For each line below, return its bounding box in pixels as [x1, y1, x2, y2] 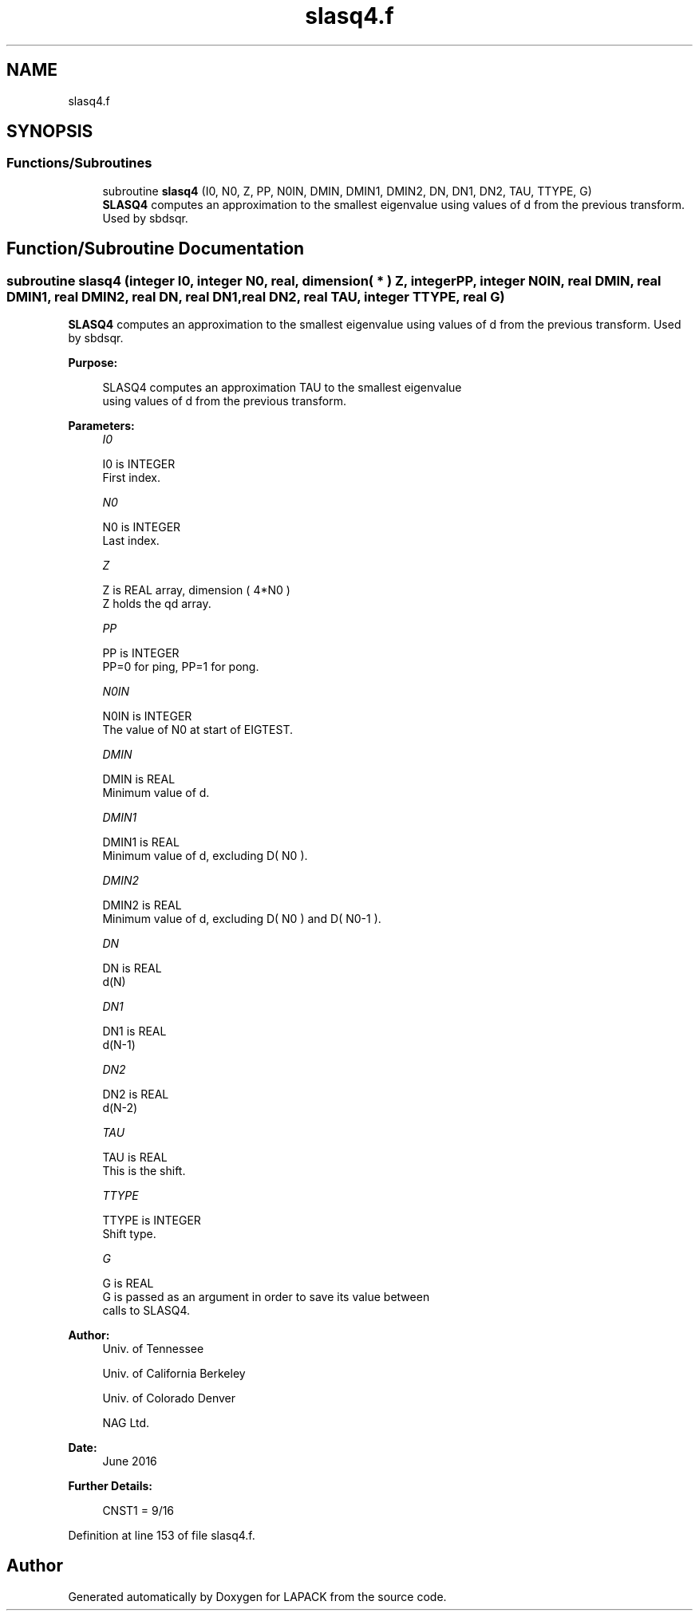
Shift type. [102, 1227, 156, 1241]
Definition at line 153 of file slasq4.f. [68, 1528, 255, 1543]
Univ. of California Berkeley [102, 1367, 246, 1381]
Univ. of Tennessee [102, 1342, 204, 1356]
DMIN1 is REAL [102, 835, 180, 850]
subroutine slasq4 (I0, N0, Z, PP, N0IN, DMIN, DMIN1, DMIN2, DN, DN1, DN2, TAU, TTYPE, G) [102, 183, 592, 198]
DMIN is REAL [102, 772, 176, 787]
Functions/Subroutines [6, 155, 152, 172]
